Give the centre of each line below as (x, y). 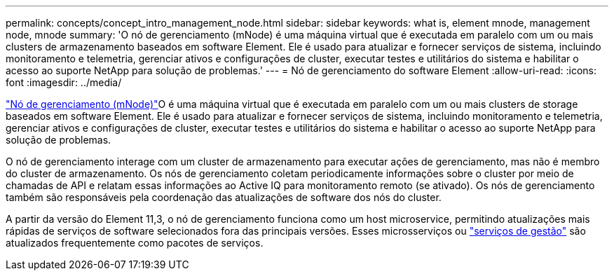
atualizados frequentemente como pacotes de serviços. (135, 243)
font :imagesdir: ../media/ (64, 82)
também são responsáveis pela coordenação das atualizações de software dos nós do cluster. (224, 197)
